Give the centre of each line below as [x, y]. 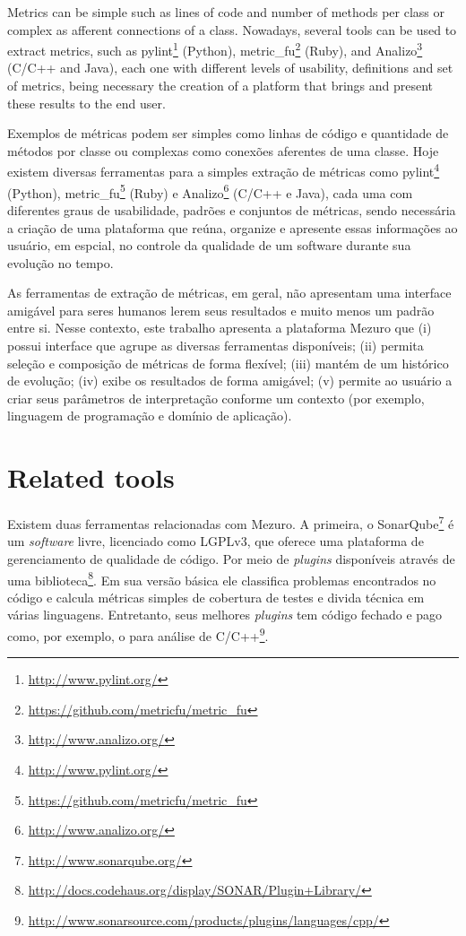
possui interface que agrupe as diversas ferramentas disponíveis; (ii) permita [216, 346]
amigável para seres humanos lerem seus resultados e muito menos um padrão [221, 310]
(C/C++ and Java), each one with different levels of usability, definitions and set [230, 68]
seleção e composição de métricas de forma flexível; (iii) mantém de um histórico [228, 363]
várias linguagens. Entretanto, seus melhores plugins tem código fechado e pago [225, 615]
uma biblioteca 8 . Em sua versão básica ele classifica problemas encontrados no [222, 578]
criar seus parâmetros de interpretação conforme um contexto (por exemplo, [216, 398]
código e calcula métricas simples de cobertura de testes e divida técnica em [216, 597]
